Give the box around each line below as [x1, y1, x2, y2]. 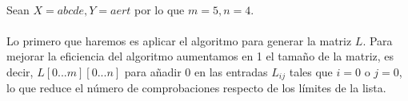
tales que [289, 63, 333, 80]
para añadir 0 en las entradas [124, 63, 268, 80]
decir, [6, 63, 34, 80]
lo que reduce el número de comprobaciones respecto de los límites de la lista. [6, 80, 386, 96]
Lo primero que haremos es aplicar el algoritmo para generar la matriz [6, 32, 352, 49]
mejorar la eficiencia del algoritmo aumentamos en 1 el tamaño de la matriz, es [6, 48, 394, 64]
